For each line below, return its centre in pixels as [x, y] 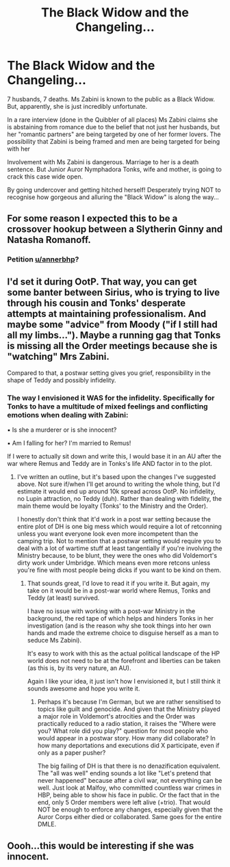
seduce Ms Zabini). [54, 640]
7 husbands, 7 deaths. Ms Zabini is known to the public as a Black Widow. [111, 99]
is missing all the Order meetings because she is [112, 346]
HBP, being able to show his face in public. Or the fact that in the [128, 795]
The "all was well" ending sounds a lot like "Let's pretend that [124, 773]
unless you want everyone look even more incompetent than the [107, 534]
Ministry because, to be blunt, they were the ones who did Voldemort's [117, 556]
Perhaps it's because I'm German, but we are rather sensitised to [129, 702]
